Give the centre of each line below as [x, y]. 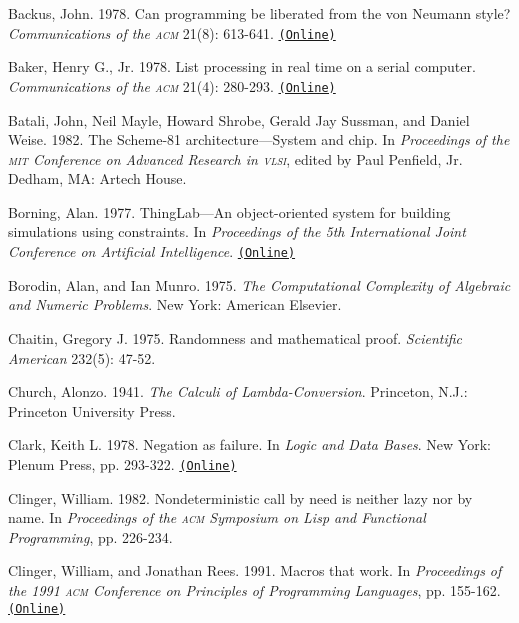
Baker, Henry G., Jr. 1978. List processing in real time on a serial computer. [242, 66]
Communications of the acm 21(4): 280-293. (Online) [172, 85]
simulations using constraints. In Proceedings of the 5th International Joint [237, 231]
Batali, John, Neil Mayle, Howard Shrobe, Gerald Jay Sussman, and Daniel [239, 119]
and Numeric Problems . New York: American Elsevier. [175, 304]
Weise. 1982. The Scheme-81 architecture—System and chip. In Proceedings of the [259, 139]
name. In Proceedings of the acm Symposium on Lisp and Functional [217, 517]
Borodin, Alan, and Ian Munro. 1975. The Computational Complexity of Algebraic [259, 284]
